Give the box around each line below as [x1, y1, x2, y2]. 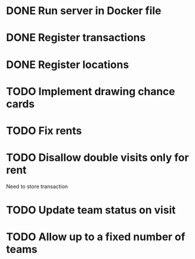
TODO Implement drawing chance [6, 85, 176, 98]
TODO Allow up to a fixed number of [6, 230, 186, 244]
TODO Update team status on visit [6, 204, 176, 217]
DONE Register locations [6, 58, 130, 71]
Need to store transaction [6, 183, 68, 190]
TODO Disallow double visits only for [6, 151, 189, 164]
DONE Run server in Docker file [6, 4, 161, 18]
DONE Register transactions [6, 31, 146, 45]
